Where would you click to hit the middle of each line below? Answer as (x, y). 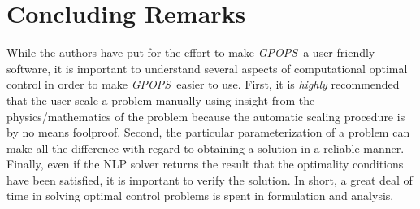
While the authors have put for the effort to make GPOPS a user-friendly (191, 52)
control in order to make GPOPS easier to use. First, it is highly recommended (203, 84)
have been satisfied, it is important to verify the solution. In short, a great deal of (210, 179)
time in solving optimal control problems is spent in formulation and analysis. (200, 196)
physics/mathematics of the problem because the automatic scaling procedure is (206, 116)
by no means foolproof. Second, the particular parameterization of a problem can (208, 132)
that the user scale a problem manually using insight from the (161, 100)
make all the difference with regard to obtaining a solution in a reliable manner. (206, 148)
